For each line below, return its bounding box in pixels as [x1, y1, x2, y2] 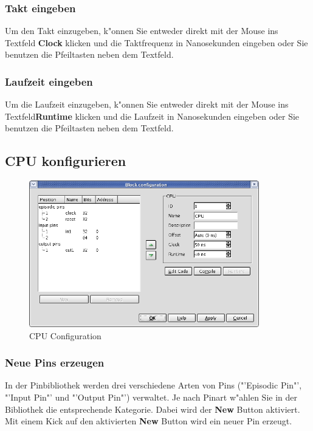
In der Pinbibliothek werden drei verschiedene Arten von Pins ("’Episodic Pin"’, [5, 379, 302, 391]
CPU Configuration [29, 329, 101, 342]
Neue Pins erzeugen [5, 355, 105, 370]
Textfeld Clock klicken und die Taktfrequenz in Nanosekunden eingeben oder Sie [5, 36, 308, 49]
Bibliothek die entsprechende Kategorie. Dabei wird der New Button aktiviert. [5, 402, 300, 415]
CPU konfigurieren [5, 151, 126, 170]
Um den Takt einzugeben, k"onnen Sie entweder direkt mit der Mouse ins [5, 24, 278, 37]
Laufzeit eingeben [5, 74, 93, 89]
